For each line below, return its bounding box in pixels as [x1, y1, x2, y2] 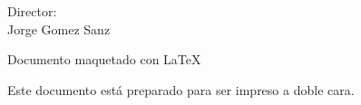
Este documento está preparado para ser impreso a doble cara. [7, 80, 355, 99]
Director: [7, 2, 57, 20]
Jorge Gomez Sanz [7, 19, 111, 38]
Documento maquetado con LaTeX [7, 50, 201, 69]
